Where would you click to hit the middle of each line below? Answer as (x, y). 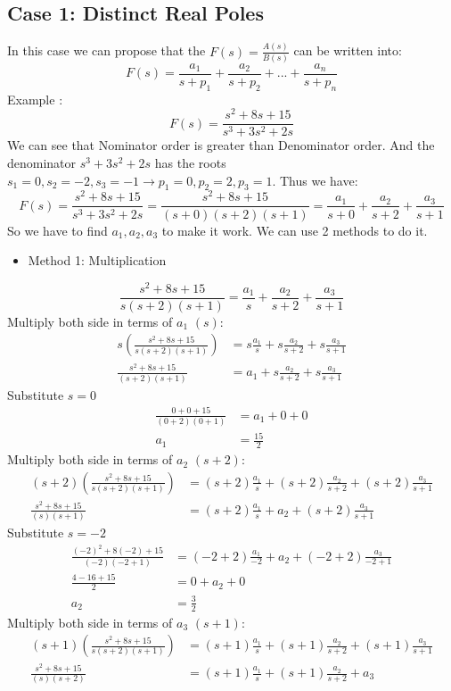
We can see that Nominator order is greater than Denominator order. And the (221, 145)
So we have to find (57, 230)
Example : (35, 99)
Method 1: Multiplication (97, 260)
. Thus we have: (315, 180)
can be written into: (348, 50)
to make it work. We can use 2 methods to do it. (295, 230)
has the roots (190, 163)
